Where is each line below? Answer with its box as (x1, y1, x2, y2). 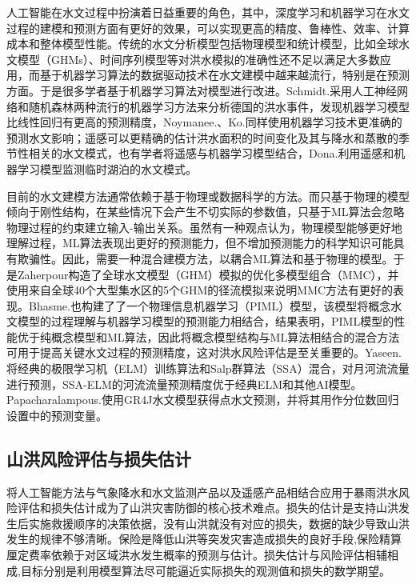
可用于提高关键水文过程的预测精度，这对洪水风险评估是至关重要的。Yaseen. (6, 344, 402, 361)
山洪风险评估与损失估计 (6, 446, 191, 470)
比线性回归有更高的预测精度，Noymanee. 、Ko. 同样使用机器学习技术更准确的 (6, 114, 402, 130)
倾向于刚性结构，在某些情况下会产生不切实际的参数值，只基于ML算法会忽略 (6, 203, 405, 220)
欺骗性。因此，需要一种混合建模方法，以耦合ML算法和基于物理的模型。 (17, 250, 394, 266)
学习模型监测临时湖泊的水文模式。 (17, 160, 197, 177)
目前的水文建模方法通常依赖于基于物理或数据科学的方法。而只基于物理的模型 (6, 187, 410, 204)
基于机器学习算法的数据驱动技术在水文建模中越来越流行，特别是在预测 (39, 66, 410, 83)
